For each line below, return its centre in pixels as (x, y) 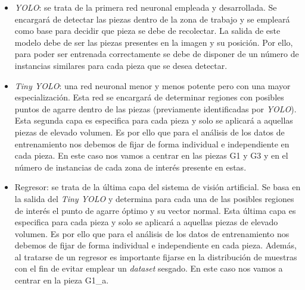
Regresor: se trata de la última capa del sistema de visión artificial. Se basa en (158, 187)
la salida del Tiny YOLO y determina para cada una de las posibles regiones (154, 198)
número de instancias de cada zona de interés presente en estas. (130, 167)
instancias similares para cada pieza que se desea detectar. (121, 65)
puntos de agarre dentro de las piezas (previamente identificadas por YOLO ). (155, 108)
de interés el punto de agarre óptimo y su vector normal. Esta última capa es (155, 210)
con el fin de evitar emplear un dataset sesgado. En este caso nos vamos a (149, 268)
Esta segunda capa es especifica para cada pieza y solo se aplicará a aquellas (154, 120)
